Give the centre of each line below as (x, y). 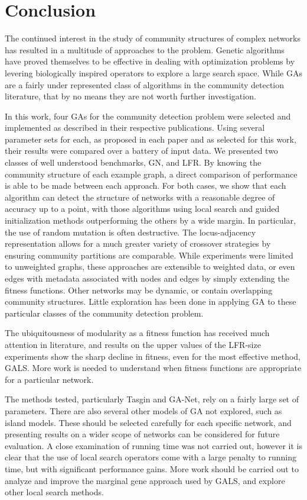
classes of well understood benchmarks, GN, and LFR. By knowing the (133, 162)
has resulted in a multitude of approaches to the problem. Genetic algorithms (145, 49)
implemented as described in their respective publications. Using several (135, 128)
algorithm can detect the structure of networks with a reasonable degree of (140, 197)
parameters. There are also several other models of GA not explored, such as (143, 410)
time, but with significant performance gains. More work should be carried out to (152, 468)
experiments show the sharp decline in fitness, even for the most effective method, (153, 356)
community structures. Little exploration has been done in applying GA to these (151, 301)
